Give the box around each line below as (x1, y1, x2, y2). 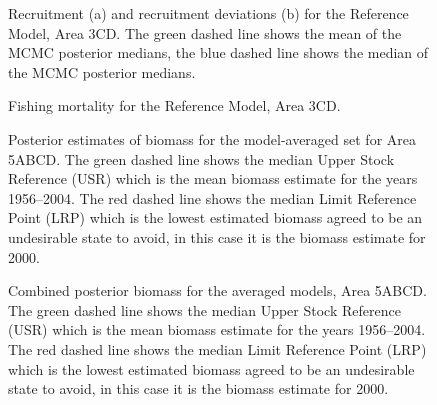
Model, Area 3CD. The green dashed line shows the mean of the (8, 22, 402, 43)
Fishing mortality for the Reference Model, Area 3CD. (8, 95, 341, 116)
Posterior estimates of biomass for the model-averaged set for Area (8, 128, 417, 149)
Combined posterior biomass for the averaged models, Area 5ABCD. (8, 280, 427, 301)
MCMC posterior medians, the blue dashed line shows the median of (8, 42, 429, 63)
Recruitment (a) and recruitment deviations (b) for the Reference (8, 3, 409, 23)
